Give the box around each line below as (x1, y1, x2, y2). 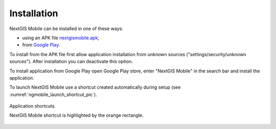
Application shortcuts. (9, 103, 56, 109)
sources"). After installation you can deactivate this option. (9, 59, 133, 65)
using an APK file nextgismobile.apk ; (22, 35, 100, 41)
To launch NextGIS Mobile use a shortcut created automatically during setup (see (9, 84, 181, 90)
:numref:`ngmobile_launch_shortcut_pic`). (9, 91, 97, 97)
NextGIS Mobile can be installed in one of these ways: (9, 25, 124, 32)
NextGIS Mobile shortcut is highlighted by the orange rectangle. (9, 112, 144, 118)
